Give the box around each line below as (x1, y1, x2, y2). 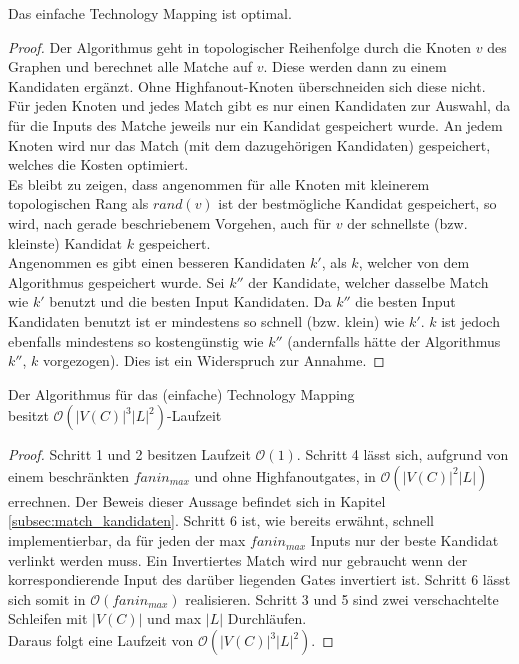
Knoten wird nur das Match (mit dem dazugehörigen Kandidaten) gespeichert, (8, 134, 491, 155)
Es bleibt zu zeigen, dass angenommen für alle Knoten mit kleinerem (8, 173, 430, 194)
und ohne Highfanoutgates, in (194, 465, 376, 486)
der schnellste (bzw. (347, 212, 468, 233)
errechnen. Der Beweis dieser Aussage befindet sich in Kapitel (8, 490, 386, 511)
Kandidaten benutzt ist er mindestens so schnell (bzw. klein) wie (8, 310, 405, 331)
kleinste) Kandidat (8, 232, 123, 253)
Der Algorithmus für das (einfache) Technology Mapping (8, 383, 355, 404)
